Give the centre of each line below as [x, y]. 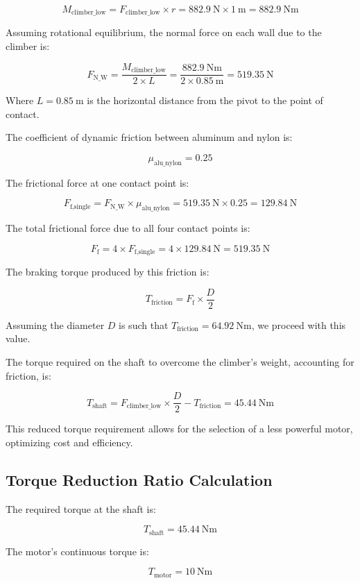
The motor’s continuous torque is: [77, 551]
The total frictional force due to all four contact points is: [128, 228]
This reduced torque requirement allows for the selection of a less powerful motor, [179, 429]
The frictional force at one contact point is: [97, 182]
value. [18, 338]
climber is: [28, 46]
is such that [144, 324]
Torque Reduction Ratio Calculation [139, 479]
